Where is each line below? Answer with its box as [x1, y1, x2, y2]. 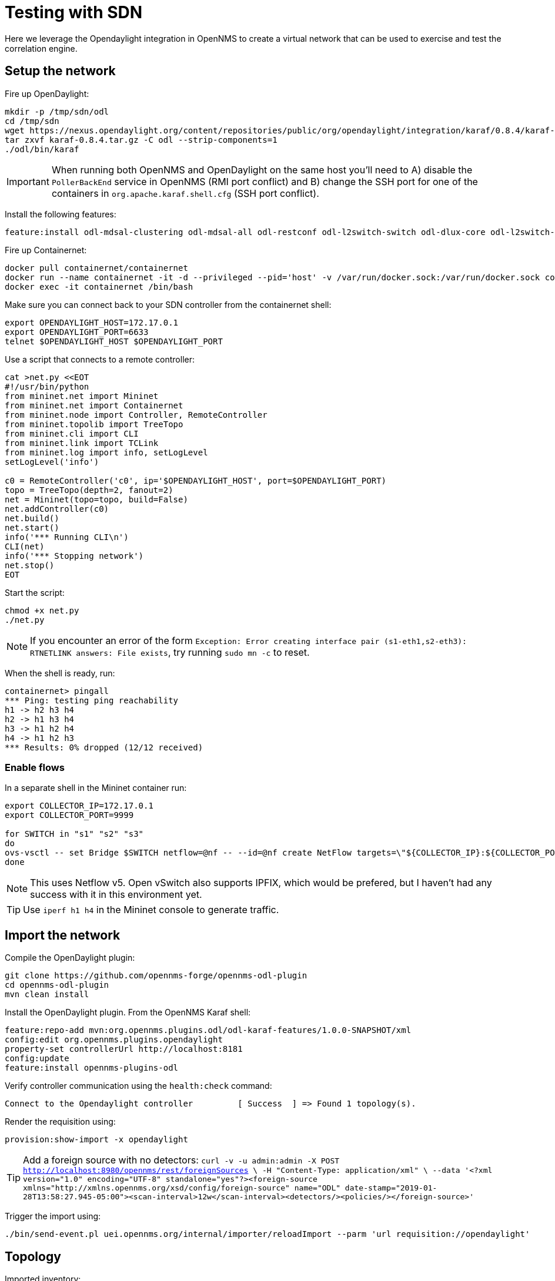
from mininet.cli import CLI [5, 428, 139, 438]
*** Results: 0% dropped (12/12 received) [5, 742, 203, 752]
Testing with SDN [5, 2, 143, 22]
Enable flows [5, 761, 65, 773]
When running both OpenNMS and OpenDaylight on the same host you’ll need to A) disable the [51, 163, 473, 176]
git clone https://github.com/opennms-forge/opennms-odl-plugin [5, 971, 307, 981]
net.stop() [5, 560, 55, 570]
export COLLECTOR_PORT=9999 [5, 810, 134, 820]
